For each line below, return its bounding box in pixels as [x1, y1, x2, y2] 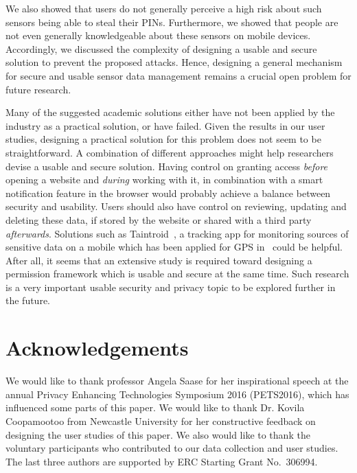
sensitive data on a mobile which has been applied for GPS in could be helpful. [5, 240, 343, 254]
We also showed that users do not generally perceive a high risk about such [5, 1, 322, 15]
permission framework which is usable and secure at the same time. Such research [5, 266, 349, 281]
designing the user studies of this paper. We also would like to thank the [5, 427, 310, 441]
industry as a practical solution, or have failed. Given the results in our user [5, 118, 325, 132]
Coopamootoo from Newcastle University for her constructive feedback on [5, 413, 316, 428]
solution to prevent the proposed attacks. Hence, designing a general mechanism [5, 55, 343, 69]
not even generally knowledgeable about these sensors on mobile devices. [5, 28, 311, 43]
